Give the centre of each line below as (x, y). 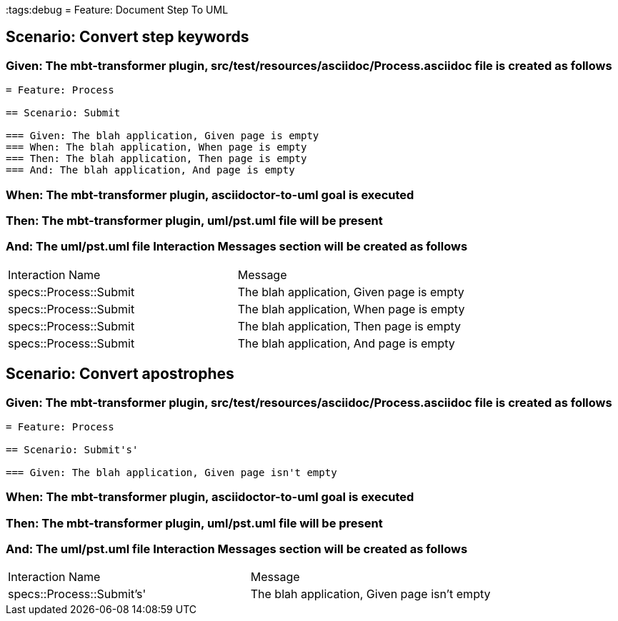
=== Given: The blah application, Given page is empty (163, 136)
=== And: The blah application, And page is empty (150, 170)
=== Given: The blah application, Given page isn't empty (171, 472)
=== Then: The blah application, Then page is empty (156, 159)
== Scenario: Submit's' (72, 449)
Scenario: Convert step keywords (128, 37)
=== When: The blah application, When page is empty (156, 147)
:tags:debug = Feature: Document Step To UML (117, 10)
